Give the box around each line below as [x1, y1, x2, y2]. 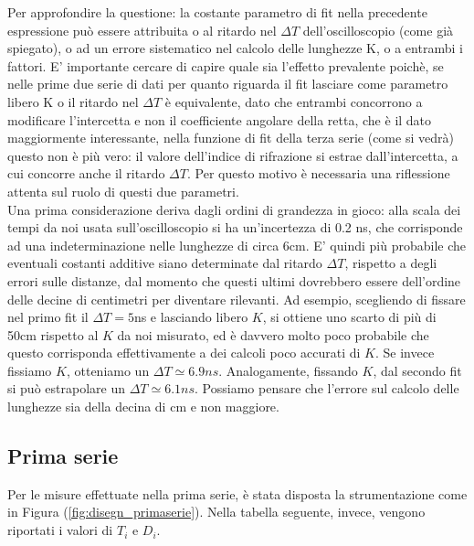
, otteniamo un [66, 360, 150, 380]
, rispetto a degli [344, 253, 437, 273]
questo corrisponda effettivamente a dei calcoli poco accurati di [7, 343, 361, 362]
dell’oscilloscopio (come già [302, 20, 454, 39]
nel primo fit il [7, 307, 89, 327]
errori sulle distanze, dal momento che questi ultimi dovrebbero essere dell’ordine [7, 271, 461, 290]
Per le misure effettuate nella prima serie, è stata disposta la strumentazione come [7, 484, 468, 503]
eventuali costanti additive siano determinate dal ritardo [7, 253, 322, 273]
